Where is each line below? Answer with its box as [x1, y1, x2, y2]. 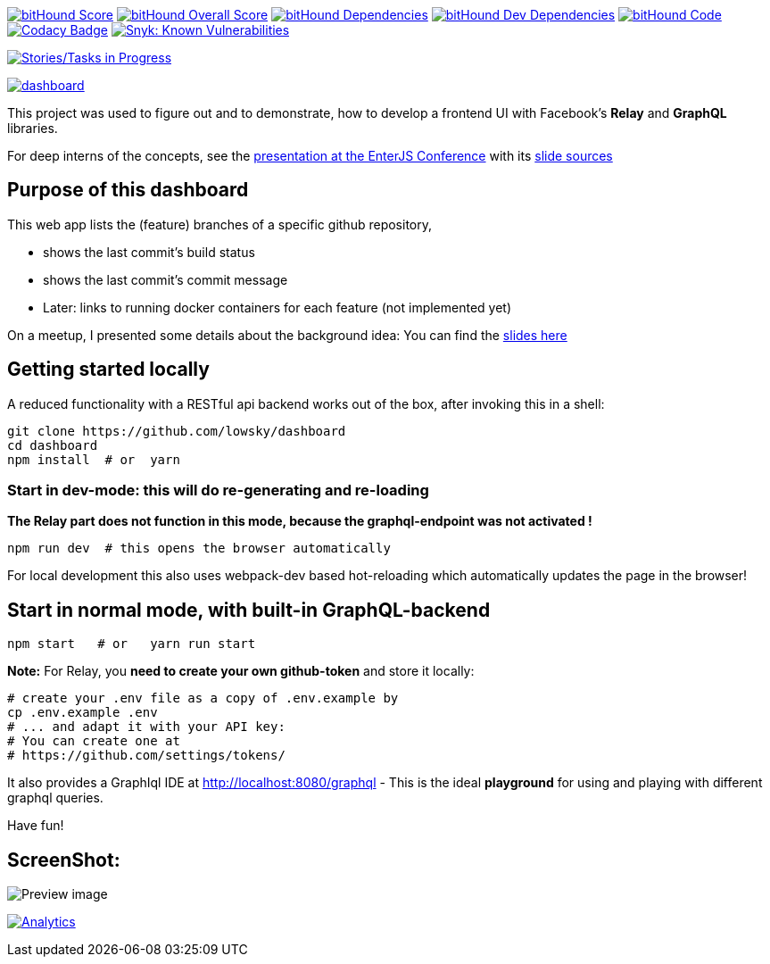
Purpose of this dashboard [7, 179, 249, 202]
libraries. [7, 120, 58, 136]
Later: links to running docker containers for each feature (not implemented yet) [43, 299, 512, 315]
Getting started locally [7, 358, 210, 381]
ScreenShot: [7, 848, 120, 871]
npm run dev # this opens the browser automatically [7, 541, 391, 556]
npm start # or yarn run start [7, 636, 256, 652]
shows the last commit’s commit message [43, 271, 288, 287]
